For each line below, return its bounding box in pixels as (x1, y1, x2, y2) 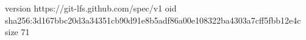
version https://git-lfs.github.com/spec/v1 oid (5, 2, 177, 14)
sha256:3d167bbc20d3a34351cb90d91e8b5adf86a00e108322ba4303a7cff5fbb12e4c (5, 13, 301, 26)
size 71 (5, 25, 30, 38)
